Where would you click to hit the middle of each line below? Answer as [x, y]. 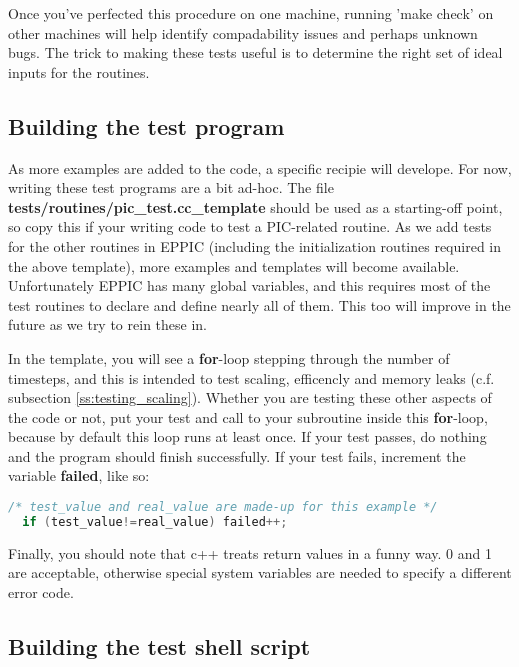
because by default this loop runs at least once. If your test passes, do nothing [247, 436]
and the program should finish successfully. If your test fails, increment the [237, 455]
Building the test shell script [159, 646]
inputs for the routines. [79, 71]
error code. [41, 592]
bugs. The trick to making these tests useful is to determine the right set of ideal [255, 52]
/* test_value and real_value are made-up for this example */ [223, 507]
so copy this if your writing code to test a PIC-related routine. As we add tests [250, 226]
